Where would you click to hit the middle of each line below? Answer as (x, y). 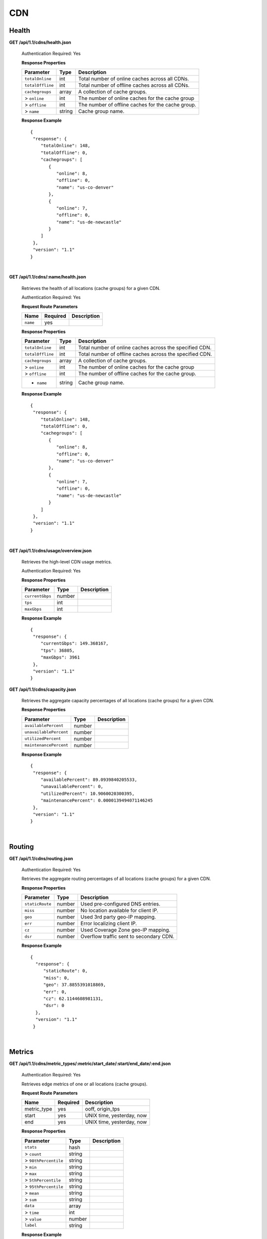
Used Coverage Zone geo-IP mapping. (125, 930)
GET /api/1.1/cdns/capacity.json (43, 689)
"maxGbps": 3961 (60, 657)
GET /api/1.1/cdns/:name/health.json (48, 277)
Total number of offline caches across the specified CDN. (145, 354)
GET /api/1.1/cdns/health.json (40, 43)
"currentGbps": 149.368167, (74, 644)
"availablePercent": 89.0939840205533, (89, 780)
